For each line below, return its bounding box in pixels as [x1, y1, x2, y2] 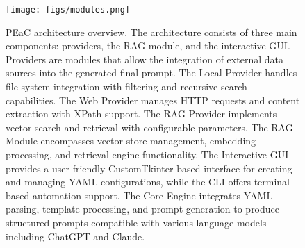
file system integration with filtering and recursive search [6, 79, 247, 94]
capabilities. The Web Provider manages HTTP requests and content [6, 92, 300, 107]
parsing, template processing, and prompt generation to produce [6, 201, 280, 216]
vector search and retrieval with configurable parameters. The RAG [6, 119, 293, 134]
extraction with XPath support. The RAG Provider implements [6, 106, 277, 121]
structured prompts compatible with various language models [6, 215, 267, 229]
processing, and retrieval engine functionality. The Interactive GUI [6, 147, 289, 161]
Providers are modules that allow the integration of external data [6, 51, 283, 66]
